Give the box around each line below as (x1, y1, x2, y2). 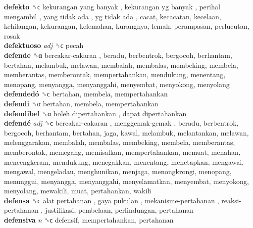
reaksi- (221, 195, 242, 205)
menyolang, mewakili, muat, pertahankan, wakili (4, 185, 152, 196)
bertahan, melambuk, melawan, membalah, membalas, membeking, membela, (4, 59, 238, 70)
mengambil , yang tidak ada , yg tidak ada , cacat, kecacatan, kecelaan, (4, 11, 221, 21)
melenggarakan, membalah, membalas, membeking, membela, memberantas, (4, 137, 235, 147)
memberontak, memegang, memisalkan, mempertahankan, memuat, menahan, (4, 146, 241, 157)
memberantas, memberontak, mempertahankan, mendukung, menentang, (4, 69, 226, 80)
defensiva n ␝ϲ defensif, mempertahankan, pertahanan (4, 215, 174, 225)
